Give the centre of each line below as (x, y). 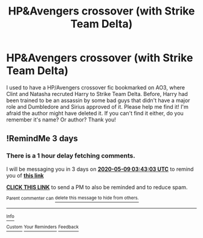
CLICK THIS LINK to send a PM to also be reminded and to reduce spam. (97, 187)
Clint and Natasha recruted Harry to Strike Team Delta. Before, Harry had (97, 94)
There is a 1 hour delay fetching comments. (71, 156)
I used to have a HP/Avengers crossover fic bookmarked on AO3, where (96, 87)
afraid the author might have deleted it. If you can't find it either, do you (95, 113)
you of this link (25, 175)
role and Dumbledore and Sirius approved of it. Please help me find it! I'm (97, 106)
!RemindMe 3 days (42, 139)
